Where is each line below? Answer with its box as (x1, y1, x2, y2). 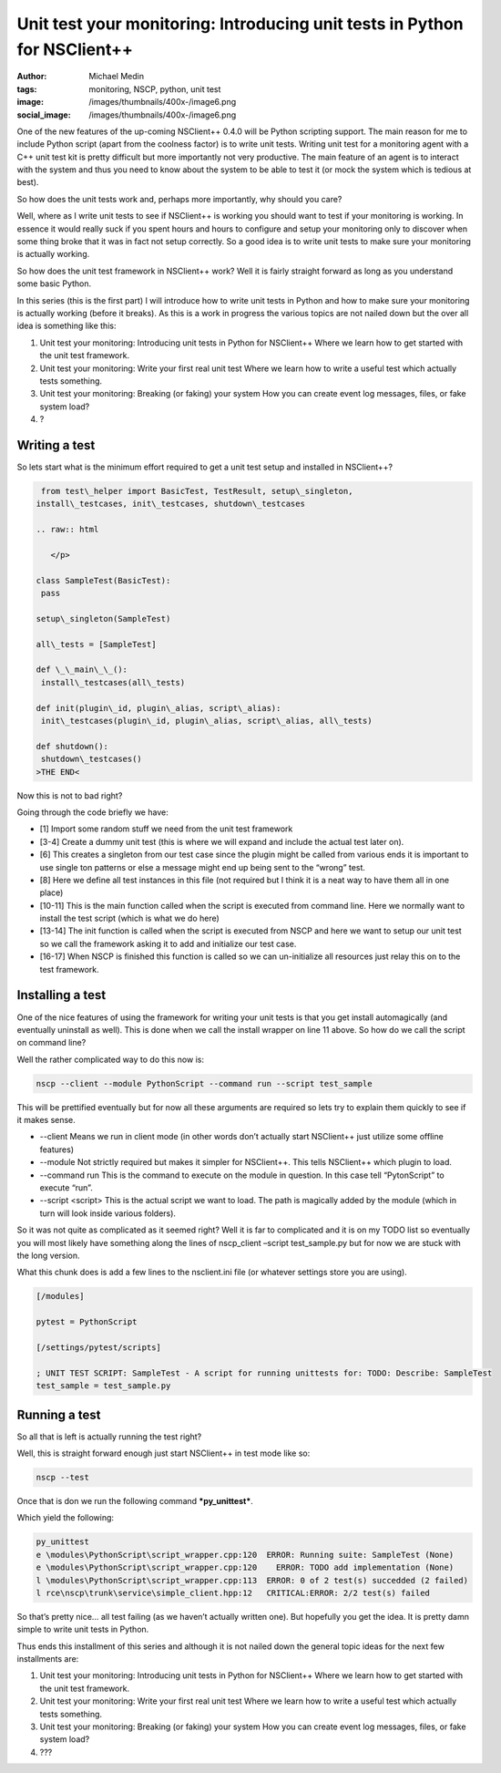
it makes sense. (16, 1115, 77, 1126)
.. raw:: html (36, 524, 99, 535)
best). (16, 177, 39, 188)
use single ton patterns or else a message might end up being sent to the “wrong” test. (39, 861, 366, 872)
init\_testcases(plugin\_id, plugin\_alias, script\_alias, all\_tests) (41, 716, 373, 727)
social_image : (16, 109, 72, 120)
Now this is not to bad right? (16, 789, 123, 801)
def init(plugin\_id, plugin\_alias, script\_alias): (36, 703, 281, 713)
